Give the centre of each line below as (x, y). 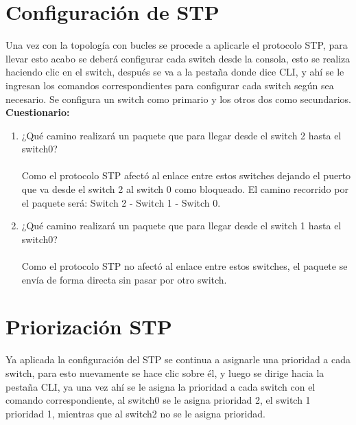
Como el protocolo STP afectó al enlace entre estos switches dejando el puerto (186, 175)
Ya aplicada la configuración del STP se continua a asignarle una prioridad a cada (178, 359)
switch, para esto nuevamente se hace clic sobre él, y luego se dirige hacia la (165, 372)
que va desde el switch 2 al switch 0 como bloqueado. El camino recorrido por (185, 189)
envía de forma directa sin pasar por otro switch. (124, 279)
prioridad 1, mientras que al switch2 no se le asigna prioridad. (135, 413)
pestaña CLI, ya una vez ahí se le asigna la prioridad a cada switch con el (161, 386)
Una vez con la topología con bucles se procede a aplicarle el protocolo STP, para (177, 45)
